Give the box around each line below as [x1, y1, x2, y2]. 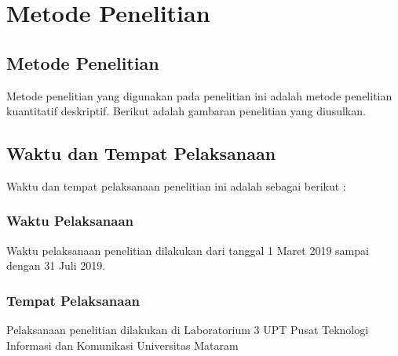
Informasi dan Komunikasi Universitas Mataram [6, 336, 239, 353]
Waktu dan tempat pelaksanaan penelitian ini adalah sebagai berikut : [6, 177, 346, 194]
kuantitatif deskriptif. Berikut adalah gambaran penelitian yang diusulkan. [6, 103, 366, 119]
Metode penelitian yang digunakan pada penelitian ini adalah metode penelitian [6, 87, 393, 104]
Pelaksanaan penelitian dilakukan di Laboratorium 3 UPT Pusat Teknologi [6, 321, 369, 338]
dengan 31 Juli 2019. [6, 257, 106, 274]
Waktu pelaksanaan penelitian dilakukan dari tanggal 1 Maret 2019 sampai [6, 242, 369, 258]
